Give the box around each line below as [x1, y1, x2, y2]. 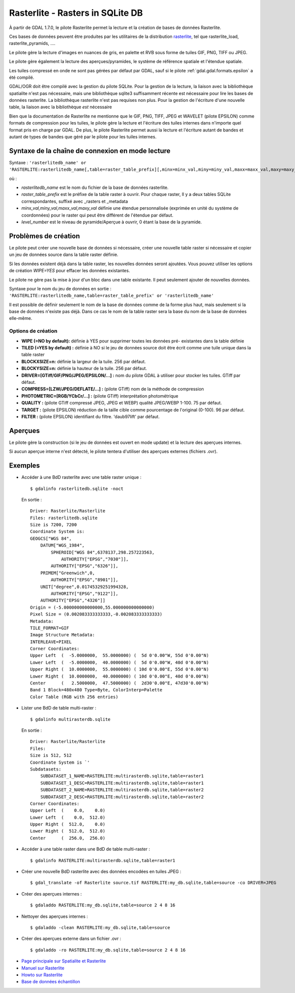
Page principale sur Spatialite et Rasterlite [21, 958, 106, 964]
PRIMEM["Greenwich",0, [40, 570, 95, 576]
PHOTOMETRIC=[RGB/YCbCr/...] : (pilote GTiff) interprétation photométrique [21, 393, 178, 399]
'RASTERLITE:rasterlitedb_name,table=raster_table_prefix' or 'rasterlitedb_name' [9, 293, 214, 299]
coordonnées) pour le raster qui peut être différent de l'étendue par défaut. [21, 212, 174, 218]
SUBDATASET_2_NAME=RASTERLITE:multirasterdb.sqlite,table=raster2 [40, 787, 204, 793]
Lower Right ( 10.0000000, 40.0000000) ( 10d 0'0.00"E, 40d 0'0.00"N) [30, 673, 209, 679]
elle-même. [9, 315, 32, 321]
